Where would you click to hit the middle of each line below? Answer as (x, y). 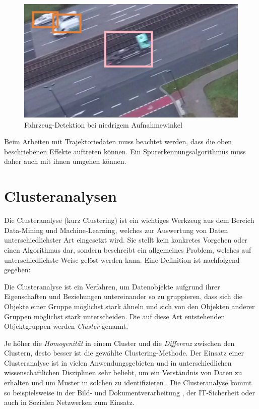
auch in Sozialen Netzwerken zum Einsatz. (69, 402)
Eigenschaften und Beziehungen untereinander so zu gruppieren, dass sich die (123, 296)
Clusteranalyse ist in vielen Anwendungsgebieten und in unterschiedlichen (118, 362)
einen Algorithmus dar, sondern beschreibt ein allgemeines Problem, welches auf (128, 249)
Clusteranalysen (60, 196)
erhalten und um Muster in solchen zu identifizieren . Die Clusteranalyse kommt (128, 383)
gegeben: (17, 270)
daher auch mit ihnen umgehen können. (65, 161)
